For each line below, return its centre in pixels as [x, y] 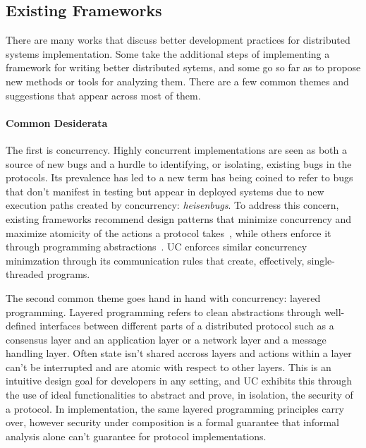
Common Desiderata [57, 122]
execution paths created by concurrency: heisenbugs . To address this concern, [172, 205]
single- [321, 260]
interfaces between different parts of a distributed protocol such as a [187, 326]
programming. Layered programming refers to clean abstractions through [164, 311]
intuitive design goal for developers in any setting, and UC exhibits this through [179, 381]
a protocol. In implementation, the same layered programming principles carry [175, 408]
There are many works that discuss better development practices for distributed [178, 40]
